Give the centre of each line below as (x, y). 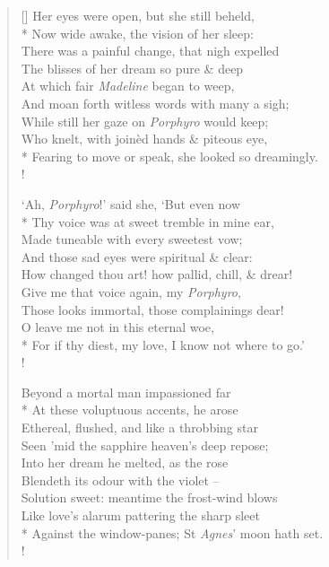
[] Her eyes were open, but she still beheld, (138, 15)
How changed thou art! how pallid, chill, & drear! (157, 274)
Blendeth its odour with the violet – (120, 480)
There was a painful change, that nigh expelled (150, 51)
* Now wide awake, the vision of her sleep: (137, 33)
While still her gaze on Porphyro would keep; (145, 121)
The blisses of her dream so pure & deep (132, 68)
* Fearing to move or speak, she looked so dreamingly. (169, 156)
